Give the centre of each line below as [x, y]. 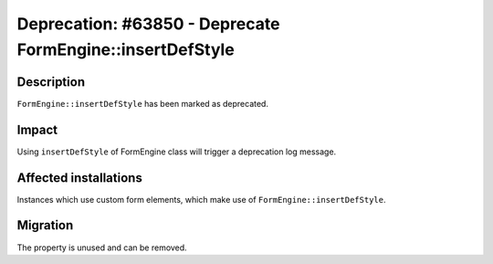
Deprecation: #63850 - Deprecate [148, 24]
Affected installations [80, 178]
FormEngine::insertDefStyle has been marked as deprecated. [143, 103]
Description [51, 82]
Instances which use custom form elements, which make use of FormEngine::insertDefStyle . [201, 199]
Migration [45, 225]
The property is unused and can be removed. [102, 248]
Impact [37, 129]
